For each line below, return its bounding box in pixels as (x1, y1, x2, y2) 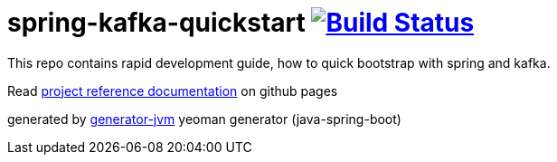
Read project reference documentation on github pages (7, 82, 338, 99)
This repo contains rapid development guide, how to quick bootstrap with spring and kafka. (7, 54, 551, 71)
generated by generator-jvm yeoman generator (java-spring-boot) (7, 110, 401, 127)
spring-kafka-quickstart (7, 7, 306, 38)
